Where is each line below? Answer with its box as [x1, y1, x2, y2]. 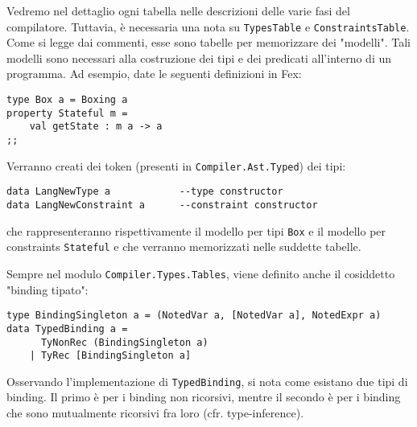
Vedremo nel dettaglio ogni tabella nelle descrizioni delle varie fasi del [6, 2, 350, 18]
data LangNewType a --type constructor [6, 186, 283, 198]
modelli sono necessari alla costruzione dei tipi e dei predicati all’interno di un [6, 49, 392, 66]
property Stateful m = [6, 107, 128, 119]
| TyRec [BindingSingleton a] [29, 350, 192, 362]
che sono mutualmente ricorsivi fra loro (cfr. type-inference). [6, 404, 304, 421]
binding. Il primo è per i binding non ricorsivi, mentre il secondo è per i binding [6, 388, 401, 405]
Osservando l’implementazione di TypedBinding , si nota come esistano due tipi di [6, 372, 408, 389]
